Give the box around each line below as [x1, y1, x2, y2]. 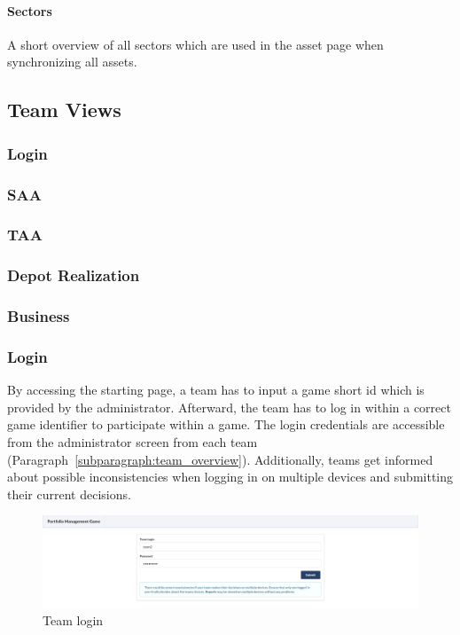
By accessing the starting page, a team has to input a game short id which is [7, 380, 425, 399]
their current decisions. [7, 484, 131, 503]
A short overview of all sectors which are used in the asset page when [7, 35, 384, 53]
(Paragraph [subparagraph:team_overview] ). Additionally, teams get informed [7, 450, 433, 468]
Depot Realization [7, 264, 140, 286]
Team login [43, 611, 104, 630]
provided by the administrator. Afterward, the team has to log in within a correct [7, 397, 451, 416]
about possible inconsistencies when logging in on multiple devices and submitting [7, 467, 454, 486]
